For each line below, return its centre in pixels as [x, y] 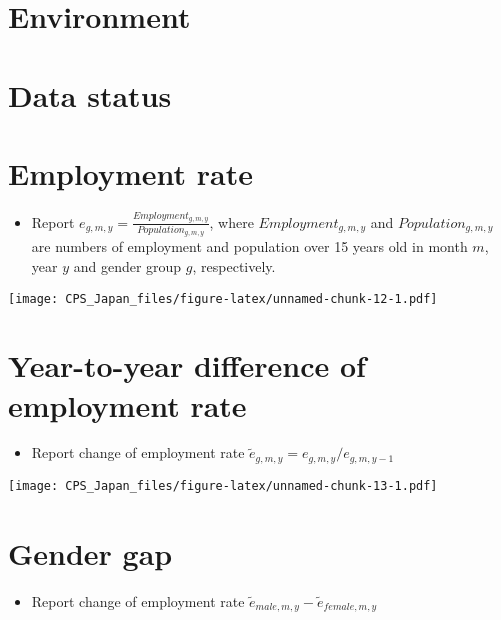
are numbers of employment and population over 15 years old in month [249, 246]
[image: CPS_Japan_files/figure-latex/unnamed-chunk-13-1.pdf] [223, 485]
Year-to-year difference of [187, 365]
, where [231, 221]
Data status [90, 94]
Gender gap [90, 552]
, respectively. [234, 265]
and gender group [127, 265]
